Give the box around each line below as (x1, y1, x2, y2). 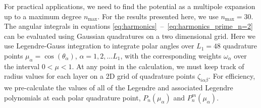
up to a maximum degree (4, 11, 82, 21)
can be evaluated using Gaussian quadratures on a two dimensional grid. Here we (4, 30, 256, 41)
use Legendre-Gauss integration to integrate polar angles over (4, 40, 194, 51)
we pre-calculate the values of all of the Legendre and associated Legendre (4, 82, 233, 93)
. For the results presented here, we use (97, 11, 219, 21)
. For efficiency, (208, 71, 255, 81)
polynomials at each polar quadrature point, (4, 92, 141, 102)
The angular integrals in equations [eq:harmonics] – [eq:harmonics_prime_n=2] (4, 21, 253, 31)
